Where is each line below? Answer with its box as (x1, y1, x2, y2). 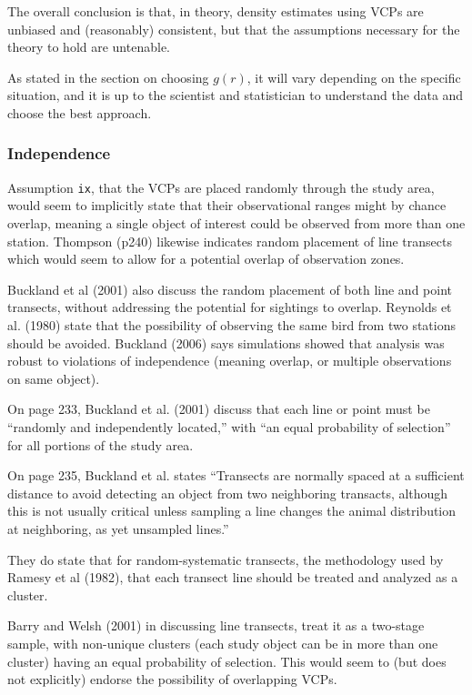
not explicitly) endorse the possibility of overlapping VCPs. (7, 670, 337, 689)
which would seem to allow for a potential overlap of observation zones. (7, 249, 405, 268)
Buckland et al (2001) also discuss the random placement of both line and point (7, 279, 452, 298)
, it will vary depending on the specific (246, 67, 461, 86)
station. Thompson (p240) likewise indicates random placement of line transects (7, 231, 452, 250)
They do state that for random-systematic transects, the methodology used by (7, 549, 444, 569)
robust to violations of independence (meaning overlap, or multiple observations (7, 351, 452, 370)
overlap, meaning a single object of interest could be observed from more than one (7, 214, 466, 233)
